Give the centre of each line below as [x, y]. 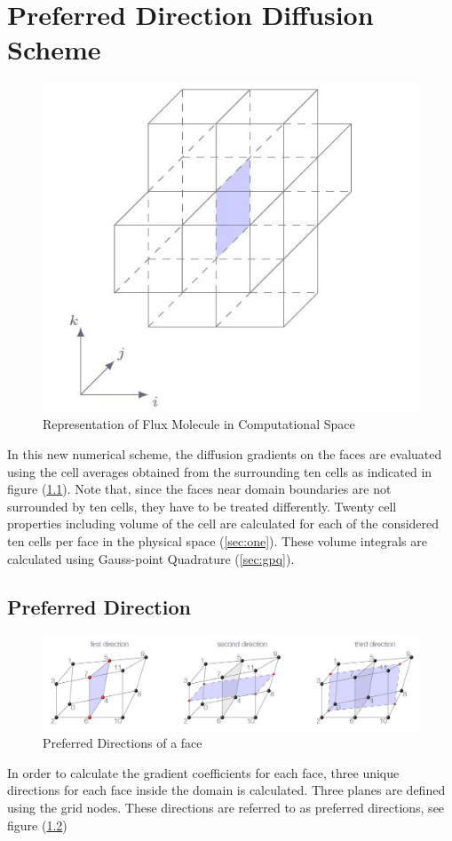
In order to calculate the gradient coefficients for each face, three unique [203, 772]
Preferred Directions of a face [123, 743]
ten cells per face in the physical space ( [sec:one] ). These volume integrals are [218, 540]
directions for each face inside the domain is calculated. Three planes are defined [226, 790]
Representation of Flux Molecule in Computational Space [199, 424]
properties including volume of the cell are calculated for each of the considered [223, 524]
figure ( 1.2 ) [37, 825]
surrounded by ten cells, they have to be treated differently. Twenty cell [202, 506]
